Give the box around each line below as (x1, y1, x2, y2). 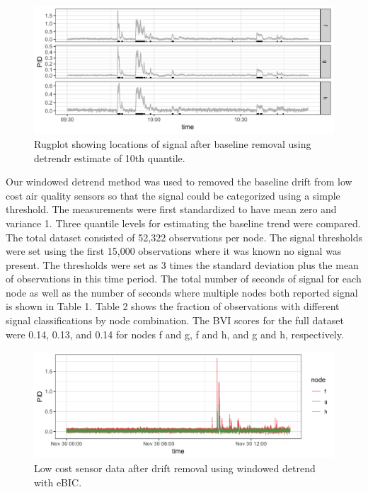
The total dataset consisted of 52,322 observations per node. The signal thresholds (6, 229, 362, 244)
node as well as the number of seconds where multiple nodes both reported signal (6, 285, 358, 299)
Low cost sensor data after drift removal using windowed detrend (34, 460, 316, 475)
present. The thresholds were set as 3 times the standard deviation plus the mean (6, 257, 359, 272)
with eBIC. (34, 474, 82, 489)
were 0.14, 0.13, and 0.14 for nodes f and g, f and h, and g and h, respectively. (6, 326, 344, 341)
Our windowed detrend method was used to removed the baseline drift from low (6, 174, 352, 189)
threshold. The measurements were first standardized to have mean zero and (6, 202, 337, 217)
